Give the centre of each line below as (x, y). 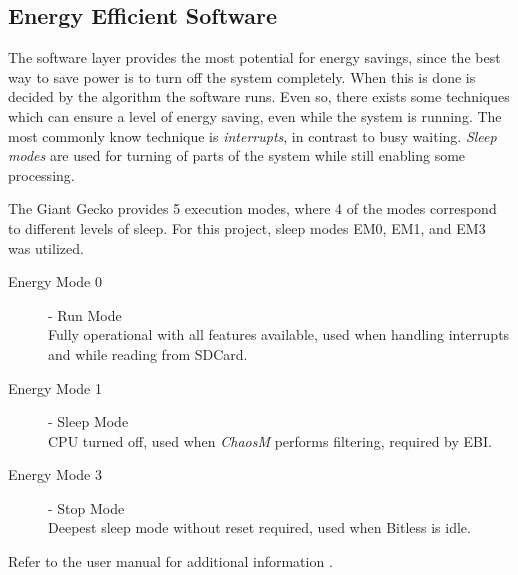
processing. (41, 174)
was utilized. (46, 247)
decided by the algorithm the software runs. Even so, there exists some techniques (259, 96)
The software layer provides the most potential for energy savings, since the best (254, 57)
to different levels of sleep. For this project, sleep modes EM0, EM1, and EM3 (247, 227)
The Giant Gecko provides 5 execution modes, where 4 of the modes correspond (252, 208)
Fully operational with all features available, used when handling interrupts (279, 334)
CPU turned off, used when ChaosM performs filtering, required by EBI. (270, 440)
